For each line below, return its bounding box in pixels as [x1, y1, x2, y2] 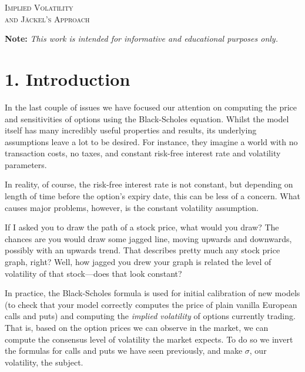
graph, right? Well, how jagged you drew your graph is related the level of [5, 256, 272, 268]
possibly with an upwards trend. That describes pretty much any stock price [5, 244, 280, 256]
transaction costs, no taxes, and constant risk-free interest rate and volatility [5, 147, 281, 159]
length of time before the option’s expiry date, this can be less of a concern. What [5, 190, 300, 202]
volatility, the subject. [5, 356, 83, 368]
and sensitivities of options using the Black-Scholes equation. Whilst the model [5, 112, 289, 125]
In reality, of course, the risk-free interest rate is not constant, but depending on [5, 178, 293, 190]
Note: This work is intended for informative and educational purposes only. [5, 32, 278, 45]
